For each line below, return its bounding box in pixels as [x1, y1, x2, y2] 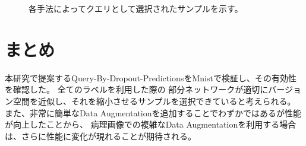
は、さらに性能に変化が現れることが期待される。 [5, 129, 196, 142]
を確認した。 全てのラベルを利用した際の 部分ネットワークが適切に [5, 83, 269, 96]
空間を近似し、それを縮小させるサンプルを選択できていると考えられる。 [12, 94, 296, 107]
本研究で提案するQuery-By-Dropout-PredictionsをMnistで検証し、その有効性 [5, 71, 296, 84]
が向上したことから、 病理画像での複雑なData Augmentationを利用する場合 [5, 118, 296, 131]
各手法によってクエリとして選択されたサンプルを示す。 [29, 2, 243, 14]
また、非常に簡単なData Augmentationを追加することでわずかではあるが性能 [5, 106, 302, 119]
